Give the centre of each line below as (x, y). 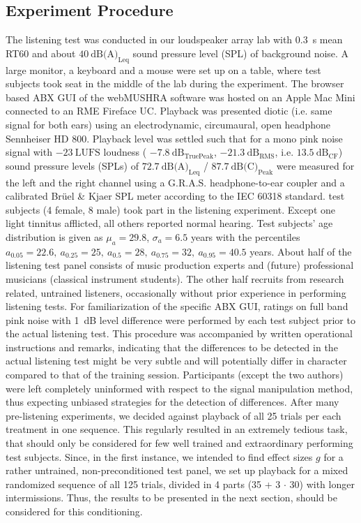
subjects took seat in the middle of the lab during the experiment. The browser (175, 83)
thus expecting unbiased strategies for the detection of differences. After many (172, 402)
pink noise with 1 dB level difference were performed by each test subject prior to (180, 319)
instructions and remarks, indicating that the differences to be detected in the (172, 347)
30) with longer (322, 484)
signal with (29, 152)
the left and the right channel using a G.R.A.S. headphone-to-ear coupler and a (175, 182)
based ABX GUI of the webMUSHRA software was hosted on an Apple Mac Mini (180, 97)
